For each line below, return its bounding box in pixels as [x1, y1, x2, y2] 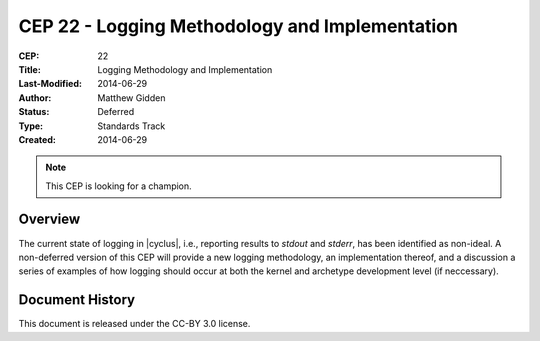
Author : [18, 91, 52, 104]
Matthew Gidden [97, 91, 166, 104]
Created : [18, 133, 57, 145]
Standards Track [97, 120, 166, 132]
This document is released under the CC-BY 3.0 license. [18, 318, 251, 330]
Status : [18, 106, 50, 118]
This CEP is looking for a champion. [45, 180, 192, 192]
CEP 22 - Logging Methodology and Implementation [18, 15, 459, 37]
